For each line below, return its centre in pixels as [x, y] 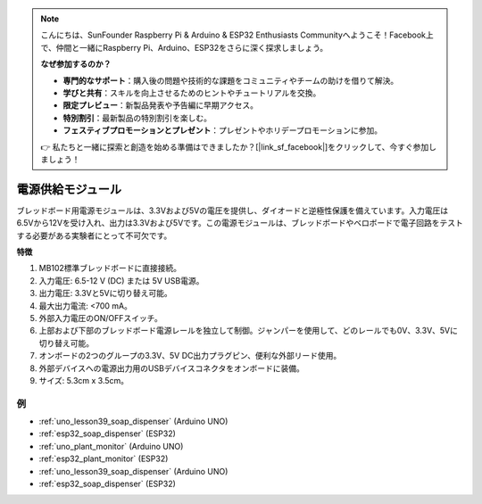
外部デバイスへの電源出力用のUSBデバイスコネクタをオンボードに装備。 [172, 368]
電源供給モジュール [69, 189]
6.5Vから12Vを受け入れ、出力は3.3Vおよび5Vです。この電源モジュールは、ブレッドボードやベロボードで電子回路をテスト [240, 223]
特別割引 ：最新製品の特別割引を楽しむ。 [137, 118]
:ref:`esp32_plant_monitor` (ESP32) [104, 459]
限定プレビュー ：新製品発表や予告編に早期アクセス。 [161, 105]
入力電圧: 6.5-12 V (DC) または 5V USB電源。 [121, 280]
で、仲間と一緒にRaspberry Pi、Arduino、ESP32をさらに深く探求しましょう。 [184, 47]
